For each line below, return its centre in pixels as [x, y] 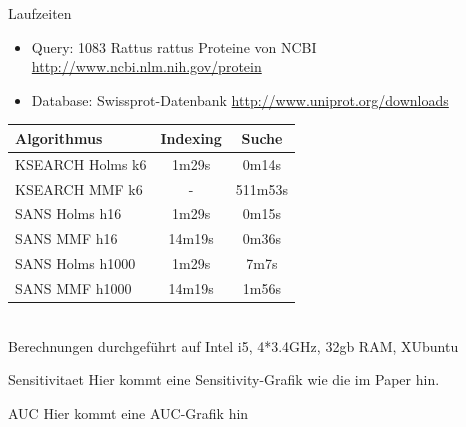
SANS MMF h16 [66, 238]
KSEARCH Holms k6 [81, 163]
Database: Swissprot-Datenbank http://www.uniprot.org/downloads [240, 99]
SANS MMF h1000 [73, 287]
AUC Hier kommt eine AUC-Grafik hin [128, 412]
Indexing [191, 137]
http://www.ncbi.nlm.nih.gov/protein [146, 66]
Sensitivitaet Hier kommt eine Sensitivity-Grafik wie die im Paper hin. [224, 379]
